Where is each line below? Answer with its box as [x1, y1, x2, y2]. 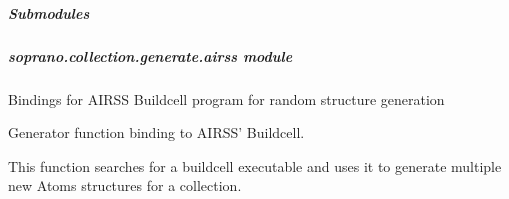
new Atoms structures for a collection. [8, 175, 242, 196]
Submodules [8, 2, 90, 23]
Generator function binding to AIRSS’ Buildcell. [8, 122, 305, 143]
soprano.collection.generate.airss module [8, 45, 293, 66]
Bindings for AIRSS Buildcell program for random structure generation [8, 88, 445, 109]
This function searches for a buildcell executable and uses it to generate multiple [8, 155, 502, 176]
